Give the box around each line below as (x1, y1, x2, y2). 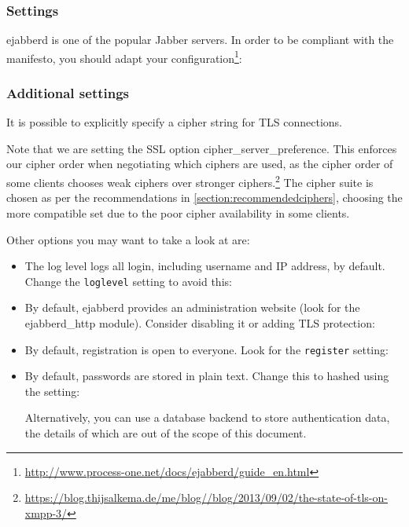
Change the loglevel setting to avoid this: (24, 273, 232, 289)
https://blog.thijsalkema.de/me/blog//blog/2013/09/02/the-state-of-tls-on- (24, 489, 388, 506)
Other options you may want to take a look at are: (6, 231, 250, 247)
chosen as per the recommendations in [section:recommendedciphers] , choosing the (6, 189, 403, 206)
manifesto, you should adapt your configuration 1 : (6, 47, 242, 66)
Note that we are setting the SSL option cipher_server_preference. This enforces (6, 140, 397, 156)
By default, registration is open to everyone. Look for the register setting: (24, 341, 389, 357)
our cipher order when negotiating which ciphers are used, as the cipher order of (6, 156, 393, 172)
